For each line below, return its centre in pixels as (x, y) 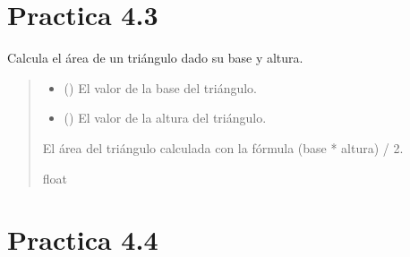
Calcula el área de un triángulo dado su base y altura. (155, 58)
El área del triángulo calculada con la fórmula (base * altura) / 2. (223, 147)
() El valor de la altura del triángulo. (165, 118)
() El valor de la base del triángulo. (161, 87)
